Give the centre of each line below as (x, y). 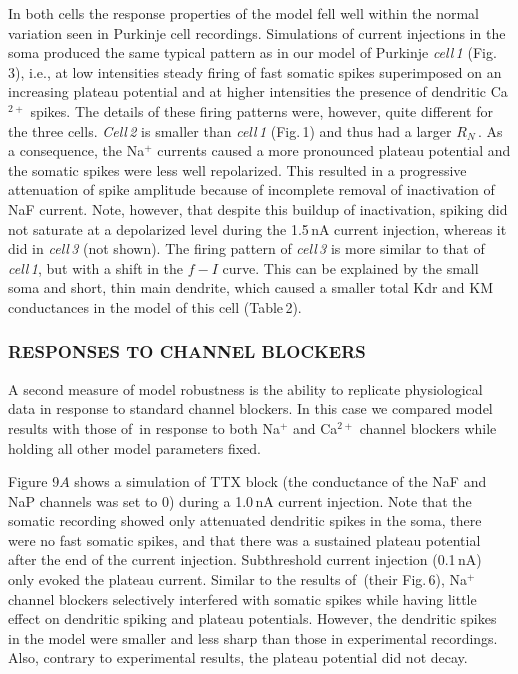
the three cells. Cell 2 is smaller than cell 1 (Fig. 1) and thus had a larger (230, 130)
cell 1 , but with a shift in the (96, 267)
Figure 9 (34, 481)
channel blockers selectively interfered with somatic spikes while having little (242, 598)
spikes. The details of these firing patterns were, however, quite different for (261, 110)
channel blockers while (428, 427)
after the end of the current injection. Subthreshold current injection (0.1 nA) (245, 559)
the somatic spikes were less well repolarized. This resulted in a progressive (237, 169)
